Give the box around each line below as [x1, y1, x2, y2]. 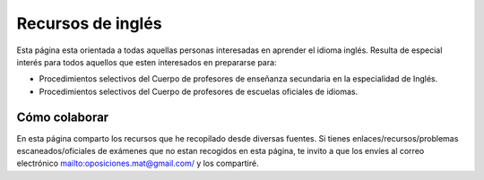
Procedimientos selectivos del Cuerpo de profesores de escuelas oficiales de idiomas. [39, 86, 359, 97]
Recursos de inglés [16, 13, 162, 33]
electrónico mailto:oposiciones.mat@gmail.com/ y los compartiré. [16, 158, 259, 169]
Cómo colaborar [16, 109, 109, 124]
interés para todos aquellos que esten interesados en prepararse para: [16, 56, 277, 67]
